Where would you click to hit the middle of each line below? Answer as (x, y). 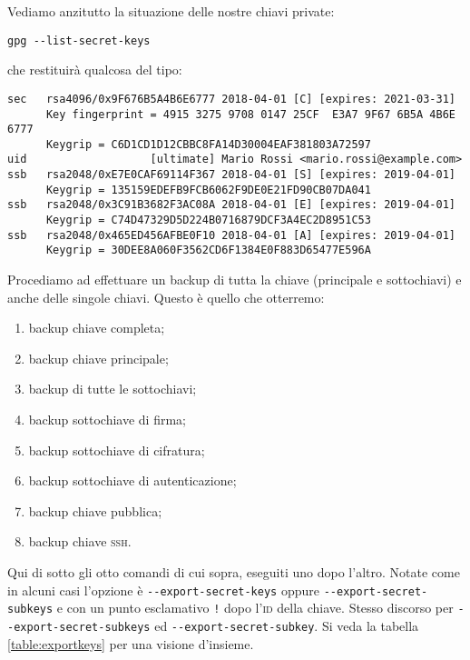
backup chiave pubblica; (95, 510)
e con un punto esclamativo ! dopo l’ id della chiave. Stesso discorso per (255, 608)
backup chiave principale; (98, 358)
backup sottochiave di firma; (107, 420)
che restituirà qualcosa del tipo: (95, 70)
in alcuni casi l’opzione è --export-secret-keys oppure (163, 590)
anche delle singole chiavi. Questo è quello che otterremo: (166, 297)
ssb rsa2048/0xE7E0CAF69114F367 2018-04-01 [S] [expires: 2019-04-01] (231, 175)
